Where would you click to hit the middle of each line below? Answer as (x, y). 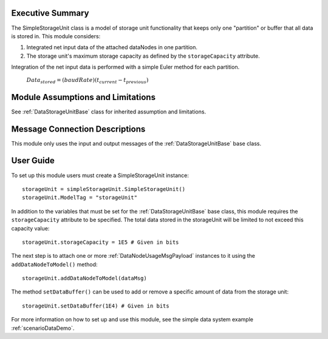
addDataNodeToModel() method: (54, 264)
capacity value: (30, 228)
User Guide (33, 161)
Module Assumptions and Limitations (84, 97)
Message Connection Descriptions (78, 129)
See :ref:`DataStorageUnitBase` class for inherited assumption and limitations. (109, 112)
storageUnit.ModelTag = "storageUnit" (80, 198)
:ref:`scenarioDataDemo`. (43, 328)
